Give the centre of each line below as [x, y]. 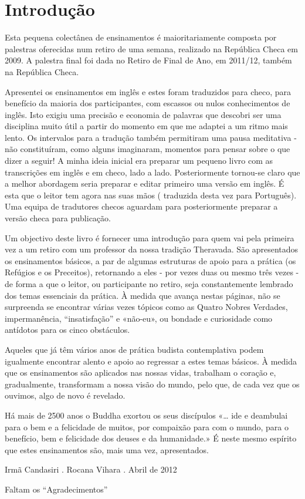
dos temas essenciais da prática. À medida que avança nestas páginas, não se [143, 295]
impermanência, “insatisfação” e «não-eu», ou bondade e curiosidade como [139, 318]
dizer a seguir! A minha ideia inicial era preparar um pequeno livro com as [139, 161]
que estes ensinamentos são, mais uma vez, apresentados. [107, 449]
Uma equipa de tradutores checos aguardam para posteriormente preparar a [141, 206]
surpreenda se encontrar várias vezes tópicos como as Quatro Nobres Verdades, [146, 307]
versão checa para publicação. [58, 218]
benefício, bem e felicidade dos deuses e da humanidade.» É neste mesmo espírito [151, 438]
